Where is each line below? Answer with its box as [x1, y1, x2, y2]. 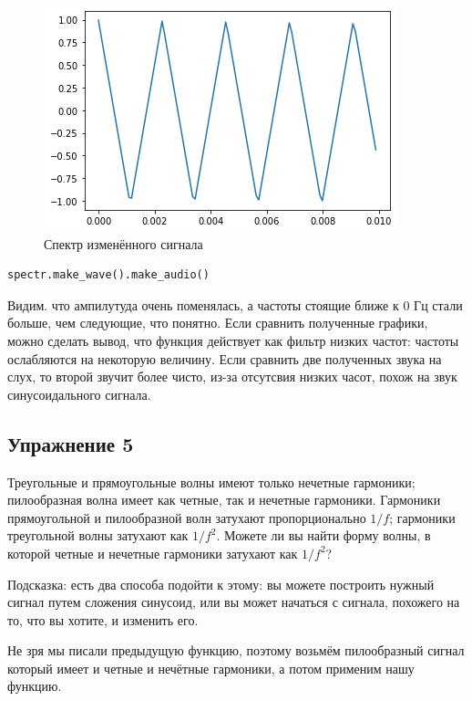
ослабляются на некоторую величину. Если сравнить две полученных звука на [7, 349, 442, 368]
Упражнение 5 [7, 429, 134, 457]
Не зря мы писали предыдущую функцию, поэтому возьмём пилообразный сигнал [7, 641, 465, 660]
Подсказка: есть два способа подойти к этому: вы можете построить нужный [7, 574, 435, 593]
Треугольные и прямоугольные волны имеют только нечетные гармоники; [7, 472, 416, 491]
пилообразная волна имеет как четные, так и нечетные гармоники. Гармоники [7, 490, 441, 509]
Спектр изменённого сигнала [44, 234, 203, 253]
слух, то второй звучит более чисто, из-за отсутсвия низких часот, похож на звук [7, 367, 457, 386]
